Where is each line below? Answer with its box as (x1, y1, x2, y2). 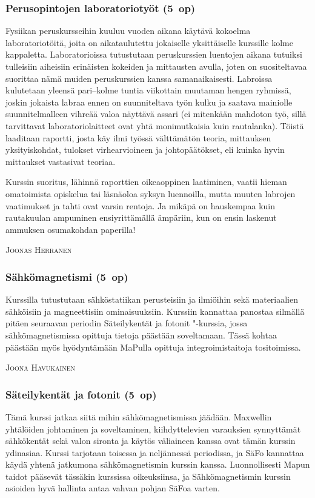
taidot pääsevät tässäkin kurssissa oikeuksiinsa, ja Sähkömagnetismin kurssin (5, 469, 291, 482)
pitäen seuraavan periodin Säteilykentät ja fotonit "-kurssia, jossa (5, 317, 248, 329)
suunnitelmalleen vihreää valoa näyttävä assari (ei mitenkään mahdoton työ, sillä (5, 107, 307, 120)
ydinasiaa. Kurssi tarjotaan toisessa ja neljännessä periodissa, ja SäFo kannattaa (5, 446, 304, 459)
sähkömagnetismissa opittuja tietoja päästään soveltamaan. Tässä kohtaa (5, 328, 277, 341)
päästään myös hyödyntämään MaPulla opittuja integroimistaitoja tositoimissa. (5, 340, 301, 353)
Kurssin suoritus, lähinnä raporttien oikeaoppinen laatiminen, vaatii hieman (5, 175, 287, 188)
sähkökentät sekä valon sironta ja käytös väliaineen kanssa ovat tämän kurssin (5, 434, 296, 447)
